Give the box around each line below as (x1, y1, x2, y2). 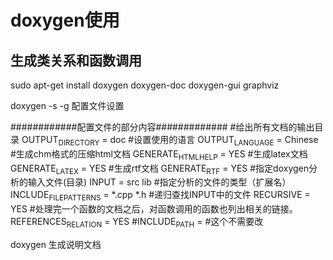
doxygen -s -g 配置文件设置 (10, 100, 125, 111)
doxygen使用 (10, 9, 120, 32)
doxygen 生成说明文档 (10, 238, 102, 250)
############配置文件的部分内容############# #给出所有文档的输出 (10, 121, 315, 133)
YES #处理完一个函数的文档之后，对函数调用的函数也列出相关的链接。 (10, 203, 298, 215)
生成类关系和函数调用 (10, 52, 142, 69)
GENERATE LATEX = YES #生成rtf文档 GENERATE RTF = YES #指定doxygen (10, 162, 310, 176)
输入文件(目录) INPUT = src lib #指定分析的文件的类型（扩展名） (27, 176, 292, 188)
